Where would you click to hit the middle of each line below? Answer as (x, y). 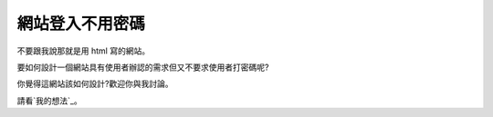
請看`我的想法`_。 (49, 101)
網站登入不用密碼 (81, 24)
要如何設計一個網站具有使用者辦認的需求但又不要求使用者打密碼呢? (143, 67)
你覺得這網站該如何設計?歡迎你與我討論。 (95, 84)
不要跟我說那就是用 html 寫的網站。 (84, 51)
